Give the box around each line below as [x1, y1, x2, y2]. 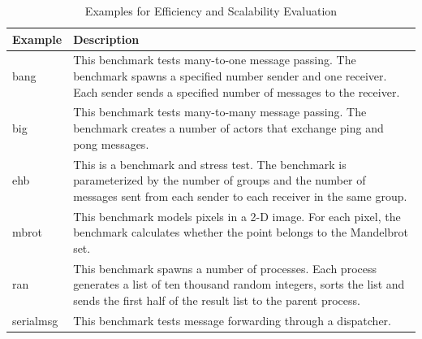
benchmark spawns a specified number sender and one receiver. [73, 67, 387, 85]
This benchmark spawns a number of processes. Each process [73, 259, 377, 276]
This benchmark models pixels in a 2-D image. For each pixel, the [73, 207, 401, 224]
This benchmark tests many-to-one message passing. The [73, 51, 356, 68]
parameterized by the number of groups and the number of [73, 172, 366, 189]
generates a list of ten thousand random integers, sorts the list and [73, 276, 405, 293]
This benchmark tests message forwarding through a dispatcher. [73, 311, 391, 328]
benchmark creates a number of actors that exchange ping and [73, 120, 384, 137]
